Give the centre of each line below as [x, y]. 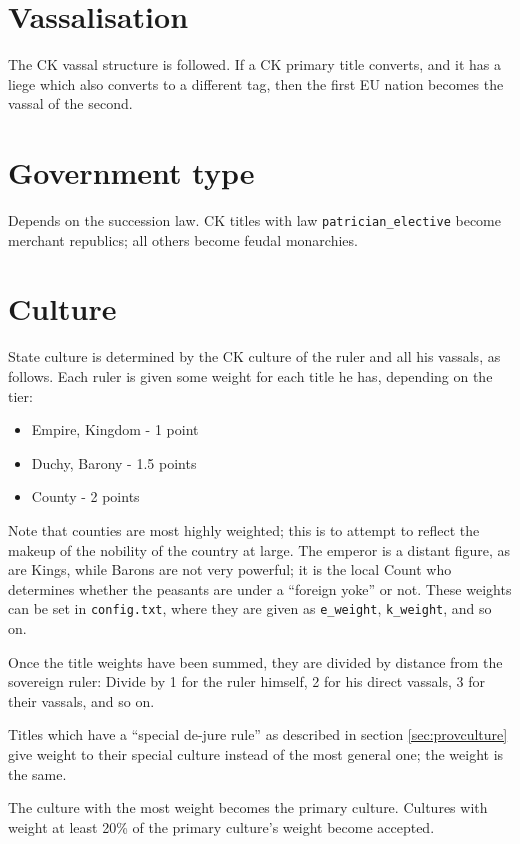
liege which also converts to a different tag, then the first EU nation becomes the [256, 83]
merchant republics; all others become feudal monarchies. [183, 239]
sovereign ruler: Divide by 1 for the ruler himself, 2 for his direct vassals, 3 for [247, 681]
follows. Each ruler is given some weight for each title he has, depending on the [250, 376]
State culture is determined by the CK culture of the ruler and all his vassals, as [254, 356]
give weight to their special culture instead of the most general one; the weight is [256, 753]
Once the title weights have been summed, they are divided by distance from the [255, 661]
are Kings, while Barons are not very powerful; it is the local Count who [230, 569]
